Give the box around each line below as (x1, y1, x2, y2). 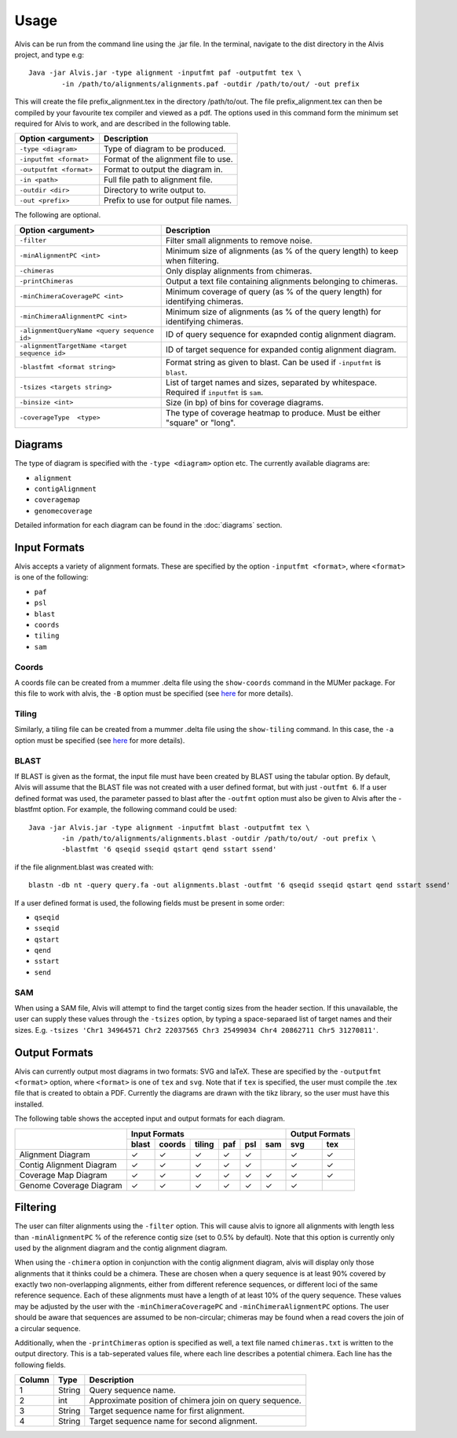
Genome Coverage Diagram (19, 1180, 122, 1191)
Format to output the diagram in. (103, 164, 223, 175)
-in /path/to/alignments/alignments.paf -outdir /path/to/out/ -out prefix (61, 79, 360, 88)
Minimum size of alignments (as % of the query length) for (165, 306, 382, 317)
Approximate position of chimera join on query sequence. (89, 1395, 302, 1406)
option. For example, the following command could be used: (42, 805, 237, 814)
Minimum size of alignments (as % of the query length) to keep (165, 245, 399, 256)
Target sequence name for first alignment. (89, 1406, 245, 1417)
